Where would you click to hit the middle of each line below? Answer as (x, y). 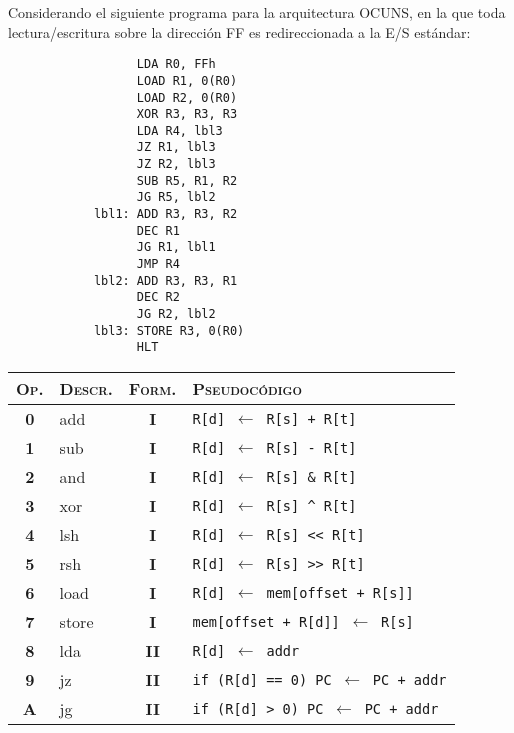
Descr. (86, 388)
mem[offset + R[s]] (340, 592)
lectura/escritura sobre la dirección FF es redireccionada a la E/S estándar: (239, 31)
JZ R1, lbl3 (176, 147)
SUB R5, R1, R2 (187, 180)
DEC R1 (158, 230)
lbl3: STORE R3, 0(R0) (169, 330)
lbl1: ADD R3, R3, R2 (165, 214)
